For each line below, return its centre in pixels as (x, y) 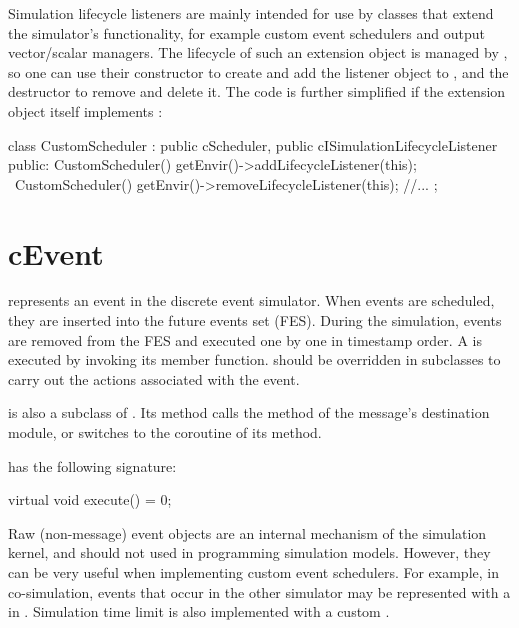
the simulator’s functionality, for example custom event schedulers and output (246, 32)
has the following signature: (92, 465)
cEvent (56, 252)
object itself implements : (85, 110)
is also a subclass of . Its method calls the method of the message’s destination (249, 412)
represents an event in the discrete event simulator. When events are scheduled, (251, 300)
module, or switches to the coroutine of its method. (165, 432)
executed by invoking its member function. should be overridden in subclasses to (254, 359)
